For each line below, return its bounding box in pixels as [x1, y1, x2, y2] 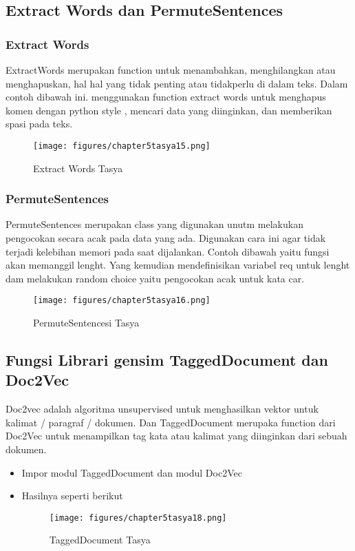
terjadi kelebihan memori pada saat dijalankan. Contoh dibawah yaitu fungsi [6, 244, 330, 258]
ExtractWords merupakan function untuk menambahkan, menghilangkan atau [6, 63, 336, 76]
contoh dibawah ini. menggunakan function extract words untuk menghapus [6, 90, 326, 104]
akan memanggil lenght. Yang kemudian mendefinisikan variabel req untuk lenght [6, 258, 350, 272]
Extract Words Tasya [33, 160, 123, 175]
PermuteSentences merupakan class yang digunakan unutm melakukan [6, 217, 303, 231]
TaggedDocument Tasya [49, 532, 151, 547]
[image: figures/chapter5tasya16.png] [33, 295, 211, 306]
